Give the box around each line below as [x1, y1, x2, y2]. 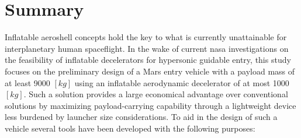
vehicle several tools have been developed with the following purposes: [5, 122, 255, 134]
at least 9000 [5, 76, 50, 89]
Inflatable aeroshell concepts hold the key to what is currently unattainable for [5, 31, 287, 43]
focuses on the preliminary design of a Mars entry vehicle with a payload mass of [5, 65, 295, 77]
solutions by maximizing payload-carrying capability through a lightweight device [5, 99, 296, 111]
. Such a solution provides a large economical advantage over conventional [23, 88, 288, 100]
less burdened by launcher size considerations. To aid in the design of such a [5, 111, 278, 123]
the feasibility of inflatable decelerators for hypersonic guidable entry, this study [5, 54, 291, 66]
